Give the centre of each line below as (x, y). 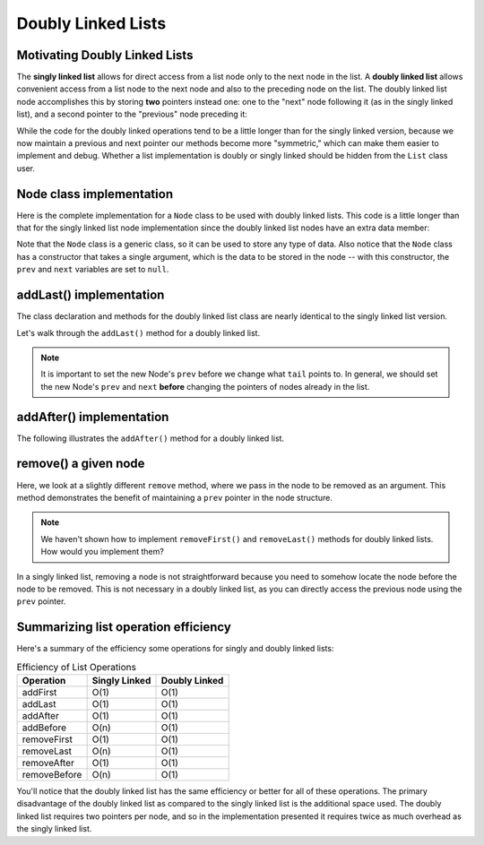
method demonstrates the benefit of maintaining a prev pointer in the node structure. (175, 497)
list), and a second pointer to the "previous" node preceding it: (132, 114)
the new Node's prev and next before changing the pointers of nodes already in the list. (205, 386)
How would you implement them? (103, 552)
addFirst (39, 692)
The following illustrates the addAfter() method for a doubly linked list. (151, 438)
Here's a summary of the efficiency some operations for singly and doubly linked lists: (175, 649)
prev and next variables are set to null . (93, 270)
